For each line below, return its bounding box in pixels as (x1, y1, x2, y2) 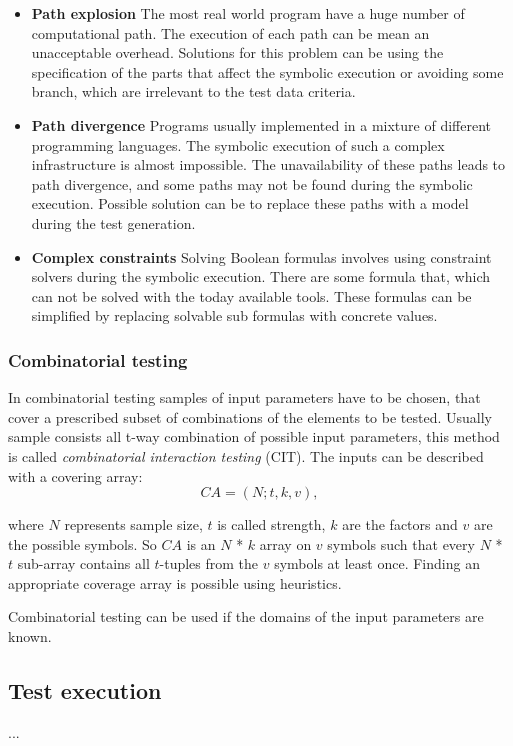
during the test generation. (31, 212, 196, 233)
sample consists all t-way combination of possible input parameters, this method (8, 426, 500, 447)
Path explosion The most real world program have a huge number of (31, 3, 465, 23)
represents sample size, (64, 514, 203, 535)
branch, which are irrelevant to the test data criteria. (31, 81, 356, 102)
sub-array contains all (17, 553, 150, 574)
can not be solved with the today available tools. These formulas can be (31, 285, 472, 306)
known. (8, 626, 52, 647)
